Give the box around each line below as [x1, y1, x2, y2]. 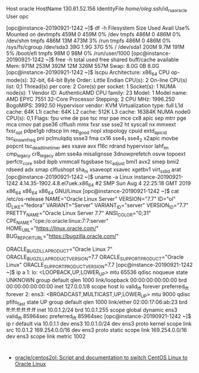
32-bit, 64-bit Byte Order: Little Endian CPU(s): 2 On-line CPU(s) [29, 76, 188, 83]
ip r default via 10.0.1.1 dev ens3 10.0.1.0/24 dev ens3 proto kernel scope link [6, 320, 192, 327]
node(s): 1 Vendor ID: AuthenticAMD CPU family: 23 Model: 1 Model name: [6, 89, 188, 96]
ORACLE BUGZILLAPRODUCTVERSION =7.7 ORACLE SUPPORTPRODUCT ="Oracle [6, 253, 184, 262]
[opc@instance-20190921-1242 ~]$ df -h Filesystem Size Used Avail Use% [6, 24, 190, 32]
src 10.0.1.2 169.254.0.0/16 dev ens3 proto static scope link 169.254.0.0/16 [6, 327, 187, 334]
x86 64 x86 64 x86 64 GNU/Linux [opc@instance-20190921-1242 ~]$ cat [6, 188, 179, 196]
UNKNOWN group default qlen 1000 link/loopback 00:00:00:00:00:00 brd [6, 276, 187, 284]
